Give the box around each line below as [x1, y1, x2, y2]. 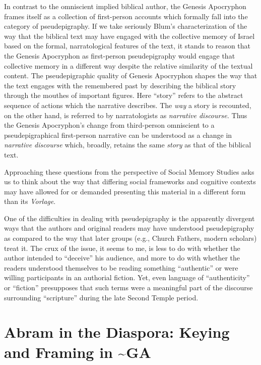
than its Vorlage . [4, 196, 56, 206]
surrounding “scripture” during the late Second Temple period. [4, 292, 199, 302]
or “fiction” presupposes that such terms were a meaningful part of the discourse [4, 282, 253, 293]
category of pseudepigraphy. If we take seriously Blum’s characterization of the [4, 21, 247, 31]
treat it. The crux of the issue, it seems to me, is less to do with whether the [4, 242, 240, 253]
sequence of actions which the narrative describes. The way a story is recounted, [4, 99, 251, 110]
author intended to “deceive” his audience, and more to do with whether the [4, 252, 240, 263]
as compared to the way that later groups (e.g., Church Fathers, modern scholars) [4, 233, 257, 243]
